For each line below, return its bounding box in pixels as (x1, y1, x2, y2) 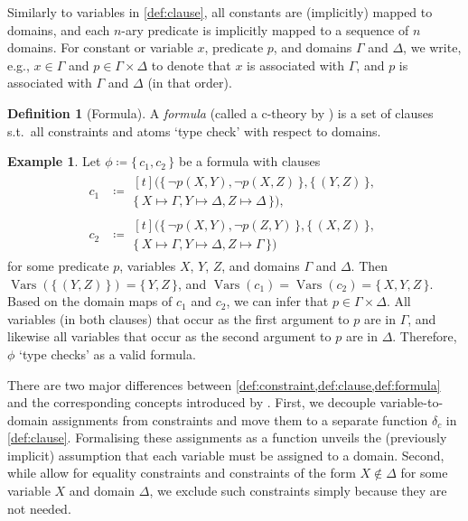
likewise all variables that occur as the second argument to (7, 327, 332, 346)
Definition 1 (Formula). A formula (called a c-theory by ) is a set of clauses (7, 103, 434, 122)
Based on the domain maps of (7, 292, 173, 311)
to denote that (151, 55, 231, 74)
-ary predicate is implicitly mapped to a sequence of (121, 20, 409, 39)
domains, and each (7, 20, 110, 39)
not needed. (7, 498, 71, 517)
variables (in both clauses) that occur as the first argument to (7, 309, 350, 328)
